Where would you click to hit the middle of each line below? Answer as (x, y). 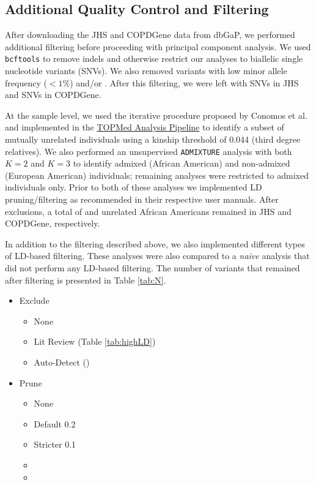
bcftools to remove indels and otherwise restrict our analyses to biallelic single (154, 58)
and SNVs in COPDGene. (53, 95)
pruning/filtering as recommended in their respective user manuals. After (142, 199)
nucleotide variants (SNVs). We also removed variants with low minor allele (146, 71)
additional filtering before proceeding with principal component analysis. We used (158, 46)
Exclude (34, 300)
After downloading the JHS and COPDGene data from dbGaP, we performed (150, 35)
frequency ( (26, 82)
